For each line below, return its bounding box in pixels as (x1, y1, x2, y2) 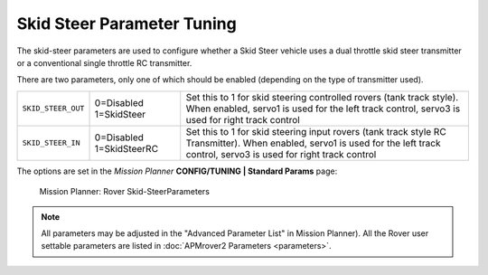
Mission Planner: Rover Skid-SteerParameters (39, 186, 210, 197)
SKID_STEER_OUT (22, 104, 85, 113)
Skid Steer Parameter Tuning (16, 14, 237, 33)
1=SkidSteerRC (94, 142, 158, 155)
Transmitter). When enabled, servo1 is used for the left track (185, 137, 441, 149)
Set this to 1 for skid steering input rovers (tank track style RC (185, 125, 446, 137)
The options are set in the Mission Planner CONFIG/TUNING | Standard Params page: (16, 166, 338, 176)
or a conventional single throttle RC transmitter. (16, 57, 192, 68)
